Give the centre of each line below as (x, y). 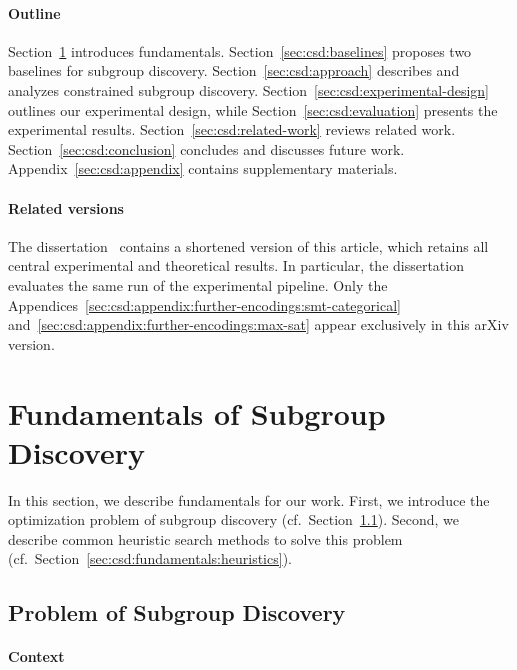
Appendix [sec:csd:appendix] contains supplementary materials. (203, 168)
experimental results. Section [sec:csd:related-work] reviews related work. (232, 129)
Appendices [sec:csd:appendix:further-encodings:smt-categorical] (204, 304)
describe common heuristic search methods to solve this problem (205, 538)
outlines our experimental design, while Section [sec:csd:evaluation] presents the (253, 109)
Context (36, 656)
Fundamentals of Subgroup (197, 412)
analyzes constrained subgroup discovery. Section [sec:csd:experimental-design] (248, 89)
